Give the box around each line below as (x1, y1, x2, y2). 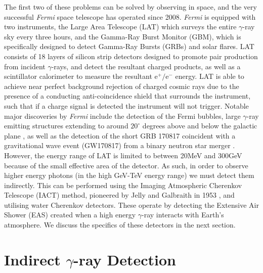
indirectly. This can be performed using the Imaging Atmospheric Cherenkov (4, 179, 242, 190)
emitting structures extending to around (4, 120, 128, 131)
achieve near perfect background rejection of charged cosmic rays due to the (4, 80, 239, 91)
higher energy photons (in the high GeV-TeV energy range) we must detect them (4, 170, 254, 180)
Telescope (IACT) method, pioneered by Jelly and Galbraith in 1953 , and (4, 190, 235, 200)
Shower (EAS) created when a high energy (4, 209, 136, 220)
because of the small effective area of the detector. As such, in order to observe (4, 160, 248, 170)
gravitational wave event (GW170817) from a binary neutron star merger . (4, 140, 235, 151)
